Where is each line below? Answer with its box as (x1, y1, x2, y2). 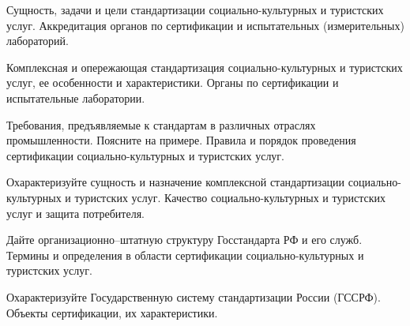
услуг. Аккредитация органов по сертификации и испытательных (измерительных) (6, 17, 404, 33)
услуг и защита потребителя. (6, 204, 145, 221)
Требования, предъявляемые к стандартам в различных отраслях (6, 116, 316, 133)
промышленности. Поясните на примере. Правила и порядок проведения (6, 132, 356, 148)
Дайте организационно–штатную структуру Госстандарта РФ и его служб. (6, 231, 363, 248)
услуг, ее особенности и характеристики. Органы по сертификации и (6, 74, 339, 91)
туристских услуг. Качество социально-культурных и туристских (74, 189, 386, 205)
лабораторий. (6, 32, 69, 49)
